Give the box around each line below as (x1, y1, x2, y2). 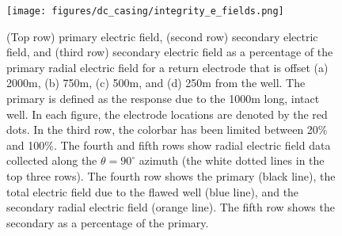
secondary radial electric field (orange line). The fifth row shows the (6, 199, 335, 215)
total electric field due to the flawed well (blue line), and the (6, 183, 299, 200)
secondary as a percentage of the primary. (6, 214, 209, 230)
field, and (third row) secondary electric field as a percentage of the (6, 44, 333, 60)
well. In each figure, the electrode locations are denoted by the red (6, 105, 328, 122)
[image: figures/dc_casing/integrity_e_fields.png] (6, 6, 284, 17)
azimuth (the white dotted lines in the (139, 152, 325, 169)
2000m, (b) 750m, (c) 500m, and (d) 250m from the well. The (6, 74, 306, 91)
